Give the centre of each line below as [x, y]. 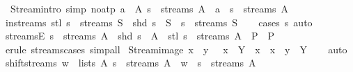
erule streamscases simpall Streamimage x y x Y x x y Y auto [176, 49]
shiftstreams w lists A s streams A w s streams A [131, 63]
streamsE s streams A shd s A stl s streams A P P [140, 36]
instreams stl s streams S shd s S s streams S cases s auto [159, 22]
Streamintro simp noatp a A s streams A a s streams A [149, 8]
